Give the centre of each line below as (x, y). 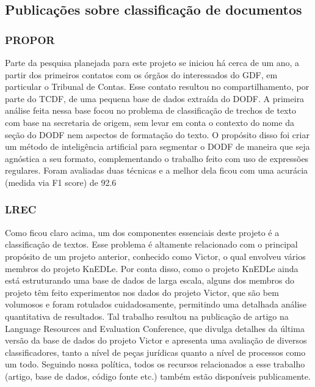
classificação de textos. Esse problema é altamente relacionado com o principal (151, 244)
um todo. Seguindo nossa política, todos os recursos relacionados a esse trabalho (155, 364)
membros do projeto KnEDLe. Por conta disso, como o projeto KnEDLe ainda (152, 268)
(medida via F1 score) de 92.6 (61, 182)
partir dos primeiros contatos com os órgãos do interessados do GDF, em (141, 74)
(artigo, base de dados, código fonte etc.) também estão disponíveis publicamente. (158, 376)
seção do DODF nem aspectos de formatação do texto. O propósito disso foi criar (157, 134)
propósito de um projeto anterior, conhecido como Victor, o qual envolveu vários (155, 256)
